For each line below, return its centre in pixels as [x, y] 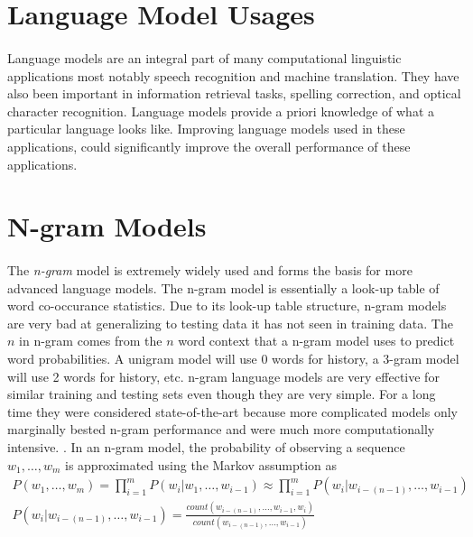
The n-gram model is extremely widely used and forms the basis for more [210, 270]
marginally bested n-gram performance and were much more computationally [221, 429]
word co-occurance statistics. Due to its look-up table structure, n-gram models [227, 306]
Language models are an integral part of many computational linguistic [204, 57]
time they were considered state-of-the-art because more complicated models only [232, 411]
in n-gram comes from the [91, 341]
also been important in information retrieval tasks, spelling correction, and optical [234, 93]
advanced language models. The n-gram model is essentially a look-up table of [223, 287]
